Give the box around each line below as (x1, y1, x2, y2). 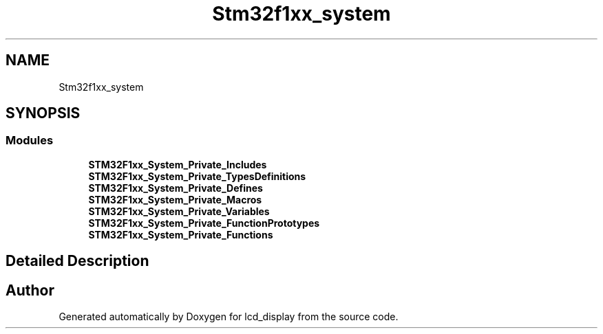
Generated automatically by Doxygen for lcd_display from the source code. (59, 311, 399, 323)
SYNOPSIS (6, 104, 81, 122)
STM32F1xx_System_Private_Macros (88, 193, 262, 205)
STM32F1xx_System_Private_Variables (88, 205, 270, 217)
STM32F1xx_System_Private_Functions (88, 228, 273, 241)
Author (6, 281, 54, 299)
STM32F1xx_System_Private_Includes (88, 158, 267, 170)
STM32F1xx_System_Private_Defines (88, 181, 263, 194)
